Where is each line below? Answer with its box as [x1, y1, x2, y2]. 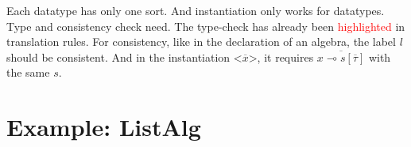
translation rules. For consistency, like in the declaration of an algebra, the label [6, 33, 396, 50]
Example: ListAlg [6, 111, 201, 143]
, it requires [257, 48, 314, 65]
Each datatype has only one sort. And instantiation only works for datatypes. [6, 2, 385, 18]
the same [6, 64, 50, 81]
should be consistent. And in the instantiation [6, 48, 231, 65]
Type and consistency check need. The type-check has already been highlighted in [6, 17, 405, 34]
